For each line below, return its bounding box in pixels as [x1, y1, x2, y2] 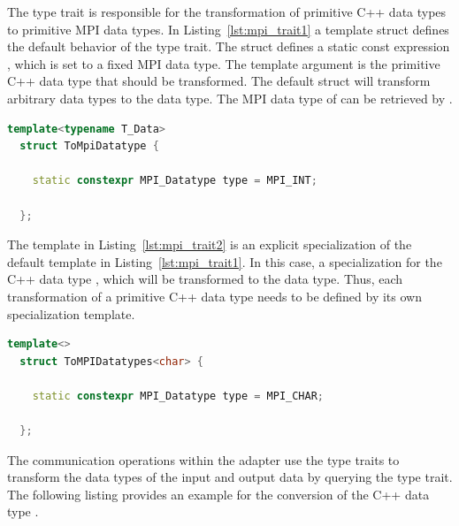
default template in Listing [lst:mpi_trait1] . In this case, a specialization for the [7, 252, 442, 271]
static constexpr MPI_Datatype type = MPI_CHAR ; [32, 389, 325, 402]
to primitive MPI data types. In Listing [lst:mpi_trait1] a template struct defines [7, 19, 449, 38]
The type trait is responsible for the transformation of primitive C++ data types [7, 3, 447, 20]
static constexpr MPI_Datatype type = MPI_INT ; [32, 174, 317, 187]
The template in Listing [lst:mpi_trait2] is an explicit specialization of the [7, 235, 412, 254]
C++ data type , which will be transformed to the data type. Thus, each [7, 270, 403, 288]
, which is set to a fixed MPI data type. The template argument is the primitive [7, 54, 440, 72]
